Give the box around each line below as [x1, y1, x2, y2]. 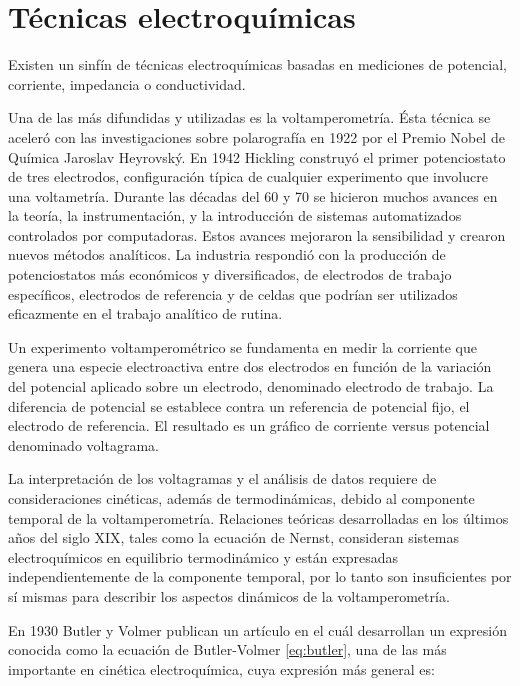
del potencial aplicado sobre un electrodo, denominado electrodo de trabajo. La [8, 376, 494, 397]
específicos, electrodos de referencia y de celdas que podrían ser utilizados [8, 283, 458, 304]
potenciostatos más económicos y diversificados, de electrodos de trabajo [8, 264, 452, 285]
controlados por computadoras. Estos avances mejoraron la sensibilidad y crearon [8, 224, 506, 245]
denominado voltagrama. [8, 434, 159, 455]
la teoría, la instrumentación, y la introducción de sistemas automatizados [8, 205, 462, 226]
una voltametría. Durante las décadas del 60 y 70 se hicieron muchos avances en [8, 185, 498, 206]
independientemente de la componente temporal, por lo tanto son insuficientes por [8, 566, 512, 587]
